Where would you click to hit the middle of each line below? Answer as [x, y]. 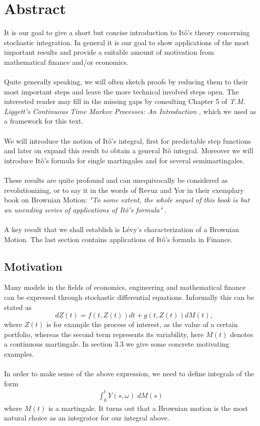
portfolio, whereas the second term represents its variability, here [104, 334]
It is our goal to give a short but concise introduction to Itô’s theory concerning [127, 32]
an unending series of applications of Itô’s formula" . [85, 209]
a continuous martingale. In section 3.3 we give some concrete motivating [117, 344]
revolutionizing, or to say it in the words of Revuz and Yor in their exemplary [124, 190]
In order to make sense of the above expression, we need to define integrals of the [129, 374]
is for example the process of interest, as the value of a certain [142, 324]
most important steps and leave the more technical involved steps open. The [122, 91]
